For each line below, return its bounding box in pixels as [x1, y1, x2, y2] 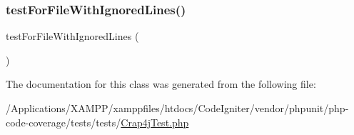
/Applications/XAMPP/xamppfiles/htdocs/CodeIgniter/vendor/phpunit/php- [6, 101, 349, 115]
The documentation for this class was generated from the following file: [6, 76, 316, 91]
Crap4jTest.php [121, 114, 189, 129]
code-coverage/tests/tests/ [6, 114, 121, 129]
